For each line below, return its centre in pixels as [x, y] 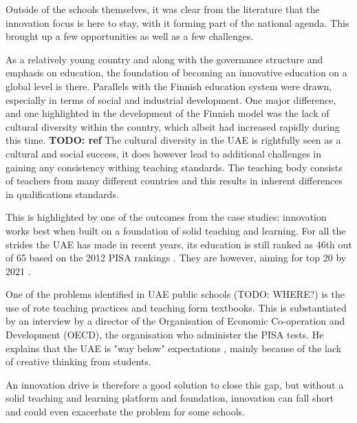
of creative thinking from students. [78, 361]
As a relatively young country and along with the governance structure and [164, 59]
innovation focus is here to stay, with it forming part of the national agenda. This [177, 22]
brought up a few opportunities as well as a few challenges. [130, 36]
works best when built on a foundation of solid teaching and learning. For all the [176, 230]
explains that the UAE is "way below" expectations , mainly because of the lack [174, 348]
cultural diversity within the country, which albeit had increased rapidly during [173, 126]
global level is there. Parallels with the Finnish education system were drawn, [169, 86]
